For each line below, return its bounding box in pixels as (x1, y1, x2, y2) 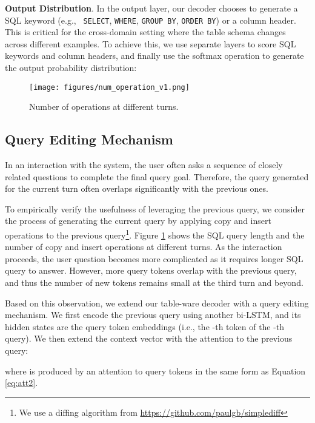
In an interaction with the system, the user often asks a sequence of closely (5, 158, 283, 171)
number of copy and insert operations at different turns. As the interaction (5, 240, 282, 253)
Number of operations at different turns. (29, 100, 179, 113)
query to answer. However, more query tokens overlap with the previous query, (5, 264, 297, 277)
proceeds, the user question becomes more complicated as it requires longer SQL (5, 252, 303, 265)
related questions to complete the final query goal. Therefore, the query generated (5, 170, 309, 183)
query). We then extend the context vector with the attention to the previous (5, 332, 293, 345)
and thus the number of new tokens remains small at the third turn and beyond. (5, 276, 303, 289)
